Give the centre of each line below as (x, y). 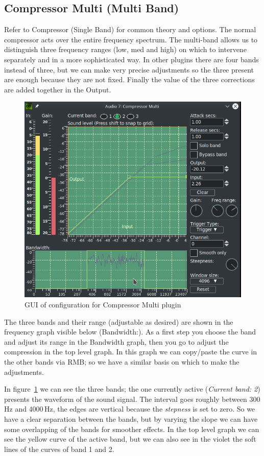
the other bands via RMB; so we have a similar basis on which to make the (122, 361)
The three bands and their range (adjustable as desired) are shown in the (119, 321)
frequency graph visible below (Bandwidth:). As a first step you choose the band (130, 332)
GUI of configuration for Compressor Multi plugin (103, 304)
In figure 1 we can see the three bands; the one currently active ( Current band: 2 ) (132, 389)
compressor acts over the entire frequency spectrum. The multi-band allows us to (131, 39)
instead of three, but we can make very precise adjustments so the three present (129, 69)
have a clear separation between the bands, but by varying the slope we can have (131, 418)
